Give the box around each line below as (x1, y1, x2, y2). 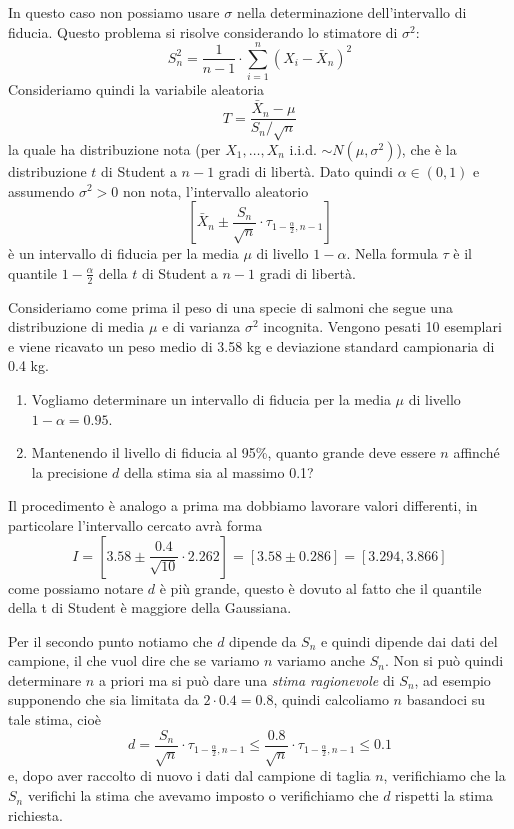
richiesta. (8, 804, 63, 825)
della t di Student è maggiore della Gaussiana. (8, 597, 292, 618)
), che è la (396, 138, 457, 159)
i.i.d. (289, 138, 317, 159)
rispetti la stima (395, 785, 493, 806)
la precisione (31, 461, 108, 482)
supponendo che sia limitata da (8, 689, 199, 710)
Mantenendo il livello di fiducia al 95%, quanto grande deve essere (31, 442, 436, 463)
